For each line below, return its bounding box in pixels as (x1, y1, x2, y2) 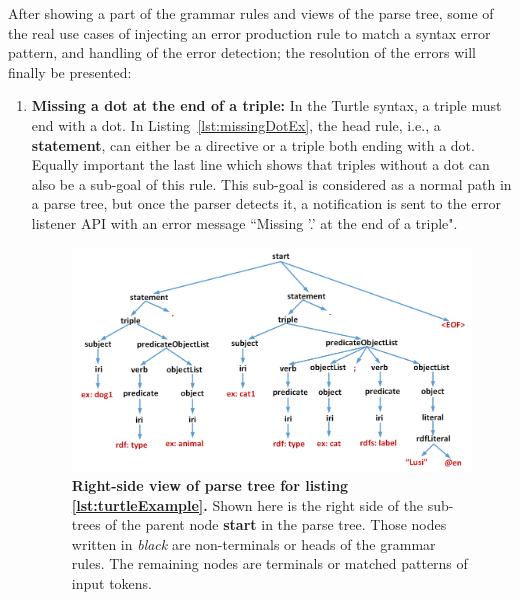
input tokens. (71, 573, 153, 594)
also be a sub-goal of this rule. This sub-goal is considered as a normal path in (31, 173, 512, 194)
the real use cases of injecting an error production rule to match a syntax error (8, 22, 491, 43)
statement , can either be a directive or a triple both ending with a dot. (31, 134, 475, 155)
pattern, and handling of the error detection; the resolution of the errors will (8, 42, 476, 63)
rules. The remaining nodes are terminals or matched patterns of (71, 553, 468, 574)
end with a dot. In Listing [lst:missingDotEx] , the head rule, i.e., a (31, 114, 441, 135)
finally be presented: (8, 61, 132, 82)
